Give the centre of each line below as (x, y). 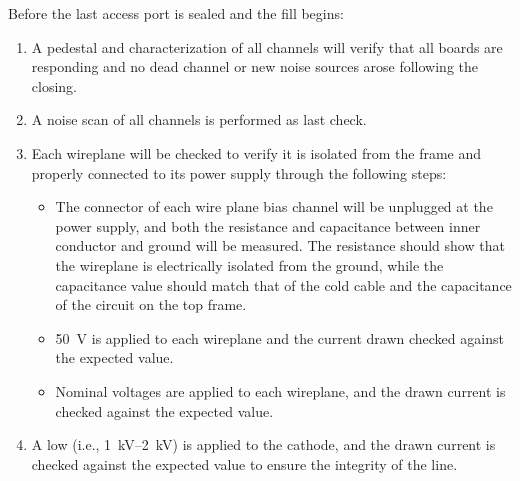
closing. (54, 85)
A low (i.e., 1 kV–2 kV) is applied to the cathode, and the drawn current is (263, 444)
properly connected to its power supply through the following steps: (239, 172)
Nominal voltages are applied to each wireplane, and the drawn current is (280, 390)
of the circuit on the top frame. (151, 304)
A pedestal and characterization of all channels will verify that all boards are (267, 46)
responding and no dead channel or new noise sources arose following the (255, 66)
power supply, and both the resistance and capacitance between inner (268, 225)
